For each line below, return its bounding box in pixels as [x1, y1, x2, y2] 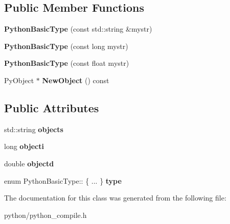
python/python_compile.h [4, 209, 87, 220]
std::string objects [4, 123, 63, 134]
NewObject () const [42, 74, 109, 85]
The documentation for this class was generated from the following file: [4, 192, 226, 203]
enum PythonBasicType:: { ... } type [4, 175, 122, 186]
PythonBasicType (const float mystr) [4, 58, 129, 68]
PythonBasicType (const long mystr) [4, 40, 128, 51]
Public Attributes [4, 99, 99, 115]
